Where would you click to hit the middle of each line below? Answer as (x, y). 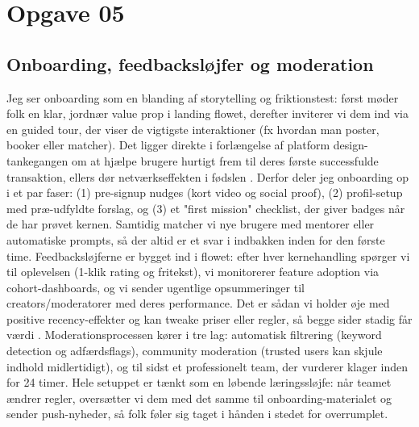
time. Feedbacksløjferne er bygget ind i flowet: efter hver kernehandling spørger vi (208, 255)
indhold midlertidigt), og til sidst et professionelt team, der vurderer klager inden (207, 366)
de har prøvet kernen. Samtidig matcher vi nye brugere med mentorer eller (191, 224)
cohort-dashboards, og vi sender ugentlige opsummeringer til (156, 287)
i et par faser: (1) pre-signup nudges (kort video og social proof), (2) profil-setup (205, 193)
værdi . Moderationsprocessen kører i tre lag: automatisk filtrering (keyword (194, 335)
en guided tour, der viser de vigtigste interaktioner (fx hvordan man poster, (193, 129)
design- (351, 145)
